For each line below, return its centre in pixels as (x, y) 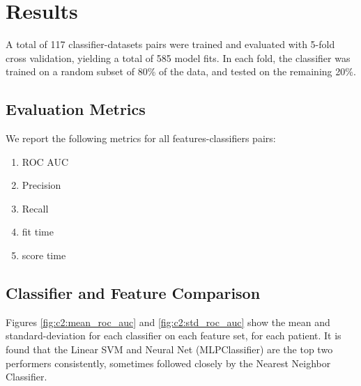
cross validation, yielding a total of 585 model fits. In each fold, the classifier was (178, 57)
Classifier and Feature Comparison (133, 293)
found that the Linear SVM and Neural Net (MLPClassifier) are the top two (169, 349)
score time (44, 255)
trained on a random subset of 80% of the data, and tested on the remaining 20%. (181, 71)
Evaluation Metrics (76, 109)
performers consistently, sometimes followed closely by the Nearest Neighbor (168, 363)
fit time (38, 232)
